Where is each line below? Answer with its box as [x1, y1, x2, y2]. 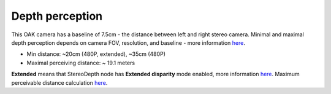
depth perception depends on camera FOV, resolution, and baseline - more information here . [11, 39, 245, 46]
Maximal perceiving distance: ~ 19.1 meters [26, 59, 135, 66]
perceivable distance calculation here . [11, 79, 108, 86]
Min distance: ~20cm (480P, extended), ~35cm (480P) [26, 50, 165, 58]
